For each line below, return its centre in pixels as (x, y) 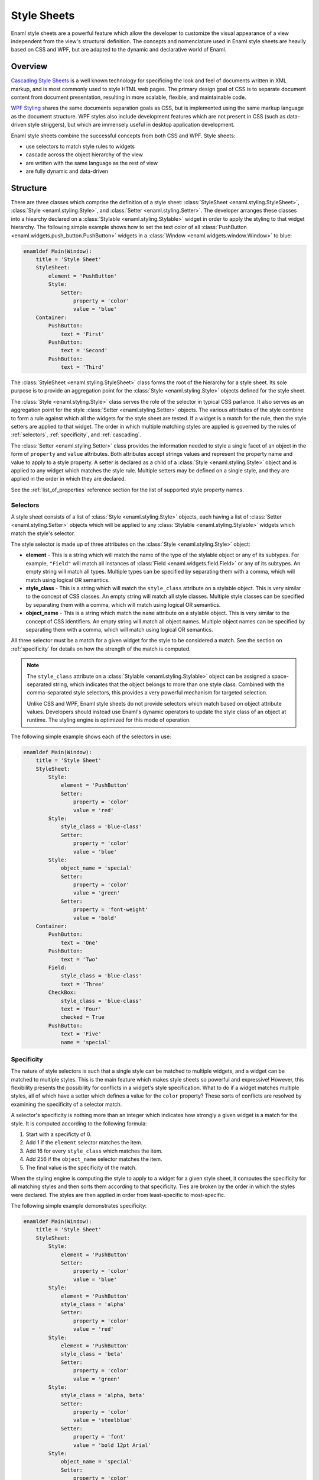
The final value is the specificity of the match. (81, 1167)
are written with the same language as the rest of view (92, 163)
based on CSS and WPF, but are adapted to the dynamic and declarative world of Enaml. (119, 50)
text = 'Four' (81, 1009)
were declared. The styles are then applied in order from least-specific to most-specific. (118, 1195)
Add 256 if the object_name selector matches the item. (94, 1159)
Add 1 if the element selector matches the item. (84, 1143)
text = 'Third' (82, 367)
